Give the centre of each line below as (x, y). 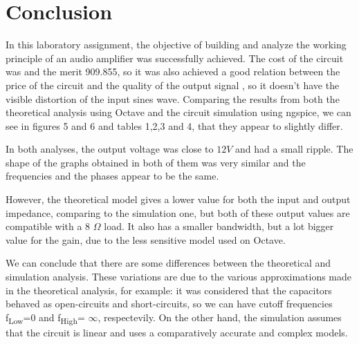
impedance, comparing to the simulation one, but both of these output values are (178, 212)
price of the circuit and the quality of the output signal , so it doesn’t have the (173, 85)
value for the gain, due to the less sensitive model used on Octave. (146, 239)
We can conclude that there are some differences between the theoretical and (168, 263)
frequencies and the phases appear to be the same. (112, 176)
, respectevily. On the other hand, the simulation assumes (220, 317)
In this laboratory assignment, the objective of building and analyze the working (176, 45)
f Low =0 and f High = (45, 318)
